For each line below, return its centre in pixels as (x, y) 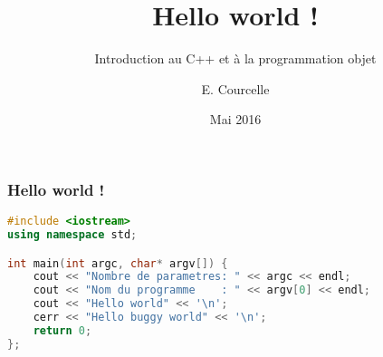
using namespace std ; (72, 235)
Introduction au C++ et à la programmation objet (235, 58)
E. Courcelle (235, 88)
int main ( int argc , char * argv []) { (118, 263)
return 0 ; (62, 330)
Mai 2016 (235, 119)
